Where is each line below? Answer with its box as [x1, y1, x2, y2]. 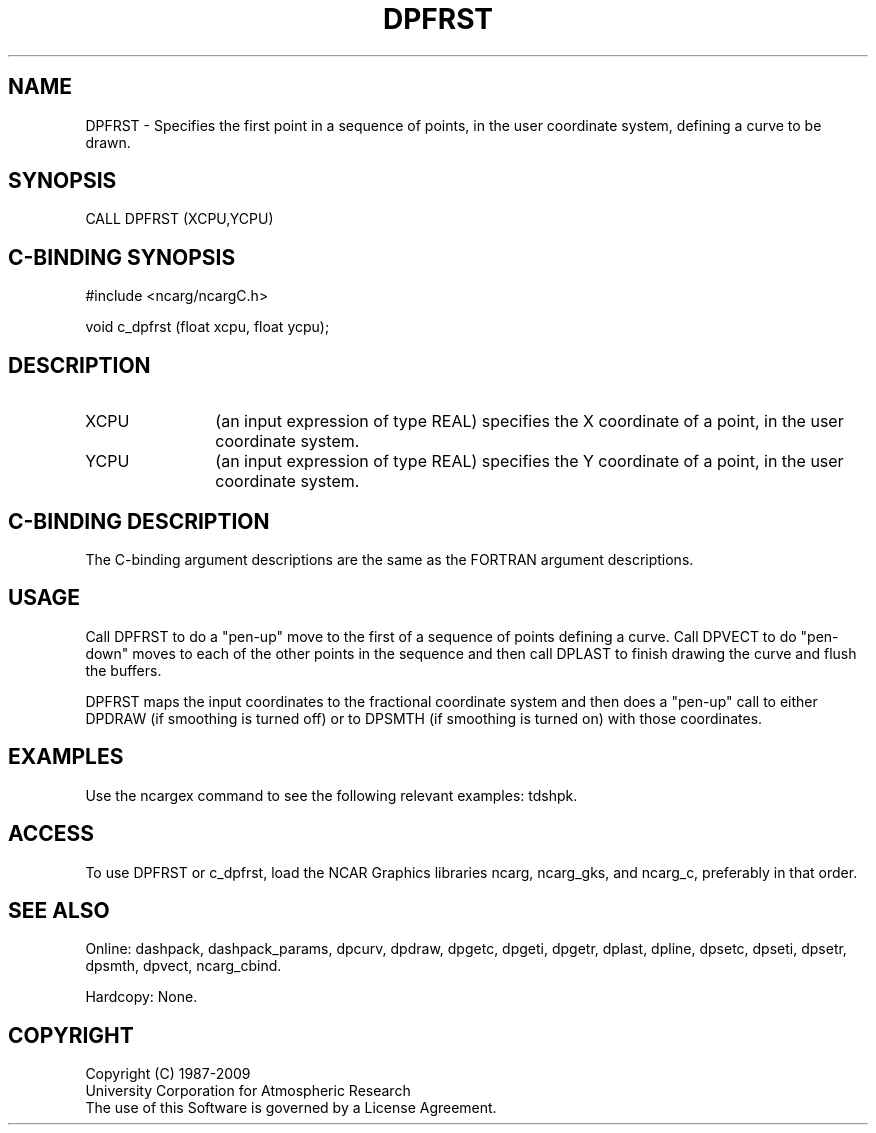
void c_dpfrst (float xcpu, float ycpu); [85, 318, 330, 336]
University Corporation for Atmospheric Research [85, 1082, 411, 1100]
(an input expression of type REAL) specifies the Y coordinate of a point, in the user [215, 451, 844, 472]
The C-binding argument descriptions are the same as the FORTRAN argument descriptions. [85, 550, 694, 568]
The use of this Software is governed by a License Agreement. [85, 1099, 497, 1117]
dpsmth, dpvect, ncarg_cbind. [85, 957, 282, 975]
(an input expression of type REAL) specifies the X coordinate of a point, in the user [215, 411, 844, 432]
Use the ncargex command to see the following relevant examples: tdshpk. [85, 786, 578, 804]
